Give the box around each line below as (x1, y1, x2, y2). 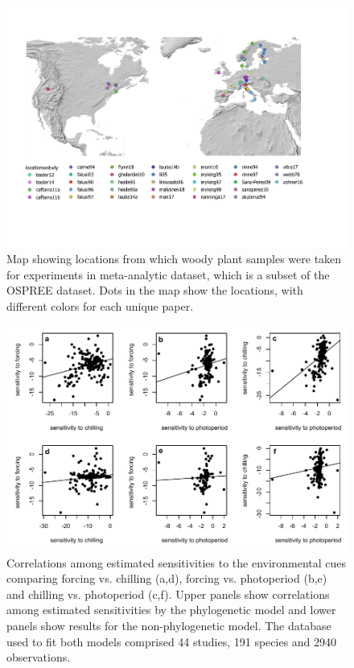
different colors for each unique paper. (6, 298, 194, 315)
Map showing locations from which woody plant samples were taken (6, 250, 342, 267)
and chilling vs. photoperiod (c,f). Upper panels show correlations (6, 585, 330, 602)
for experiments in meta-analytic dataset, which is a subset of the (6, 266, 330, 282)
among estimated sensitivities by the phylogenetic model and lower (6, 601, 336, 618)
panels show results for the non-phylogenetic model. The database (6, 616, 331, 633)
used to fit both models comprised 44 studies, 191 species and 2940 (6, 633, 337, 649)
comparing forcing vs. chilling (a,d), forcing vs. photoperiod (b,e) (6, 570, 327, 587)
